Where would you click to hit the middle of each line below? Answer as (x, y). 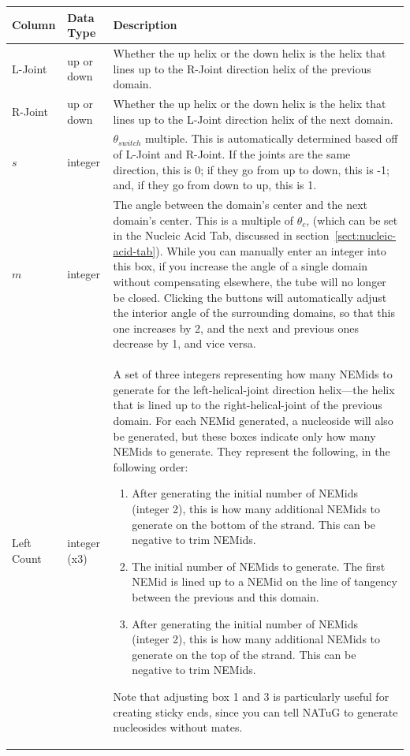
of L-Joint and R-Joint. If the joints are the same (232, 154)
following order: (151, 466)
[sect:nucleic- (365, 235)
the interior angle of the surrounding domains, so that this (254, 313)
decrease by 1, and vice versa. (184, 343)
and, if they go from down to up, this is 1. (215, 185)
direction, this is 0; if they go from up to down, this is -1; (251, 169)
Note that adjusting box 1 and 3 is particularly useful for (251, 696)
